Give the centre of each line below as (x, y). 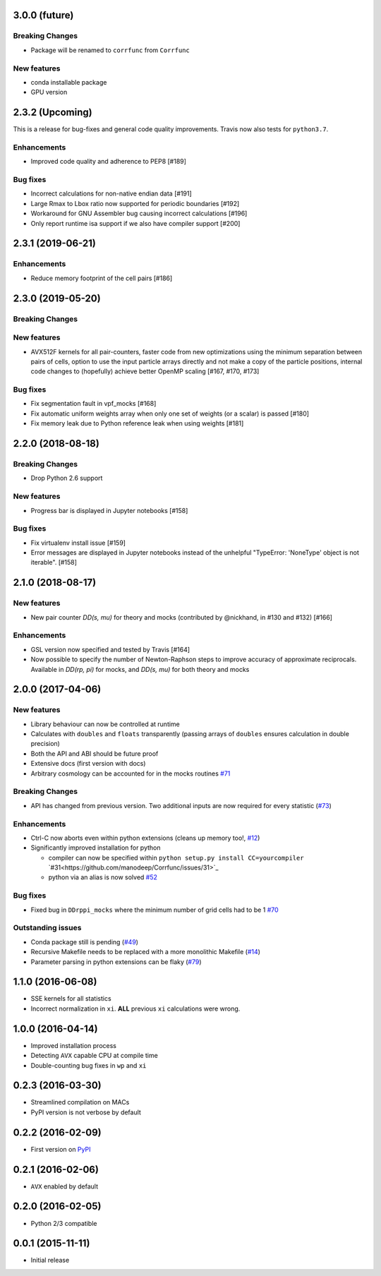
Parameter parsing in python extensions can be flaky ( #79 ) (116, 962)
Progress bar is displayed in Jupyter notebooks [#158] (109, 510)
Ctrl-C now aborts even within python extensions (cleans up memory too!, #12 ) (145, 838)
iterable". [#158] (54, 562)
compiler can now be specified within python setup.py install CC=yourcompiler (176, 857)
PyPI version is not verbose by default (86, 1112)
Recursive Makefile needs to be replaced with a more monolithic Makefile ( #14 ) (146, 952)
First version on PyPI (61, 1149)
